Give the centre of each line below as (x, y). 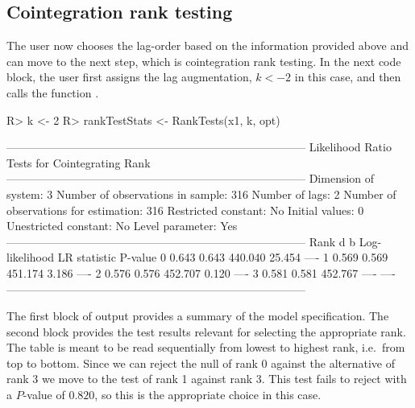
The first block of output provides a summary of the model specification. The (198, 316)
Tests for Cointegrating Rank (79, 162)
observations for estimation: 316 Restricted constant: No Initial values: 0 (185, 210)
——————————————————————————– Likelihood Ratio (199, 147)
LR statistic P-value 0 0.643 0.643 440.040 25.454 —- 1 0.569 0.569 (223, 257)
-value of (44, 395)
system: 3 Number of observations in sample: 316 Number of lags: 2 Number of (201, 194)
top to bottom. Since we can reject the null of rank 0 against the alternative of (201, 363)
